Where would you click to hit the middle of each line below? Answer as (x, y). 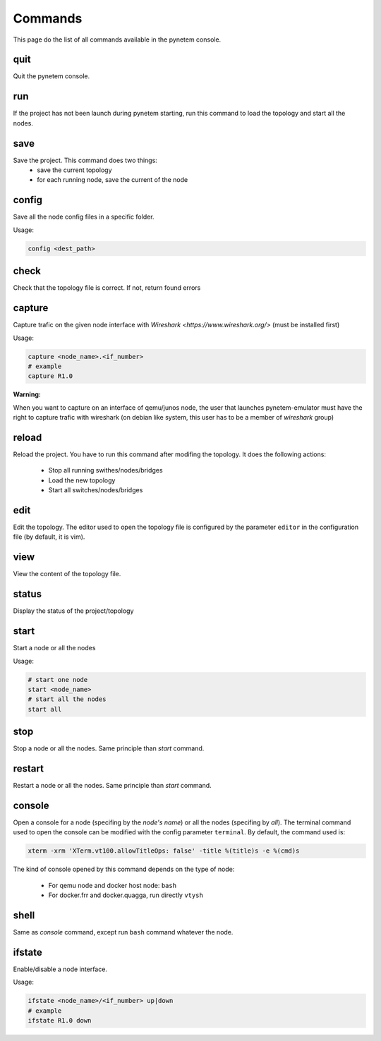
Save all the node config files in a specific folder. (84, 217)
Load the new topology (82, 480)
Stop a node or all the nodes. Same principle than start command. (109, 748)
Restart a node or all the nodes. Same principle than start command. (112, 786)
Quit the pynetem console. (52, 76)
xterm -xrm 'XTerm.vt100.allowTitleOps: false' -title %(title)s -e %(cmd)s (164, 851)
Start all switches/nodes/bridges (96, 490)
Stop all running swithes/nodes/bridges (105, 470)
